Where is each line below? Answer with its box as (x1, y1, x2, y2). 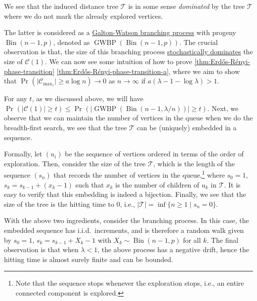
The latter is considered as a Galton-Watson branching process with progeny (4, 27, 236, 38)
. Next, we (207, 103, 239, 113)
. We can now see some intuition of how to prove (45, 56, 192, 66)
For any (4, 93, 27, 104)
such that (75, 179, 104, 189)
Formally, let (4, 149, 43, 159)
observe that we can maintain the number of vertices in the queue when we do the (4, 113, 253, 123)
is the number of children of (115, 179, 200, 189)
